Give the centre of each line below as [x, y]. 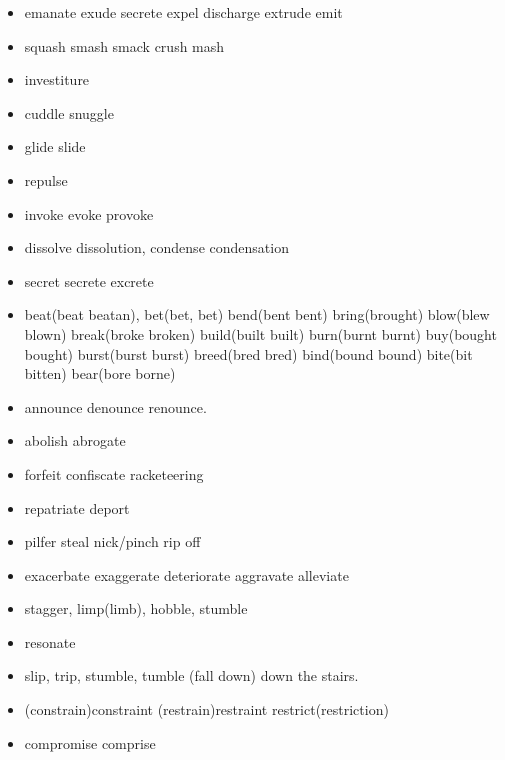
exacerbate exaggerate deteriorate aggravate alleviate [186, 574]
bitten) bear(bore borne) [100, 373]
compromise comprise [90, 742]
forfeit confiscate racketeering [114, 473]
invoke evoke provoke [89, 213]
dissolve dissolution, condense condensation [156, 247]
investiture [57, 79]
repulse [46, 179]
